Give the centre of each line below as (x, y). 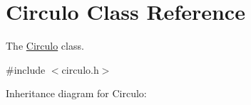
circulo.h (80, 69)
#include (26, 69)
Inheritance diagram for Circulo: (76, 93)
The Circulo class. (45, 46)
